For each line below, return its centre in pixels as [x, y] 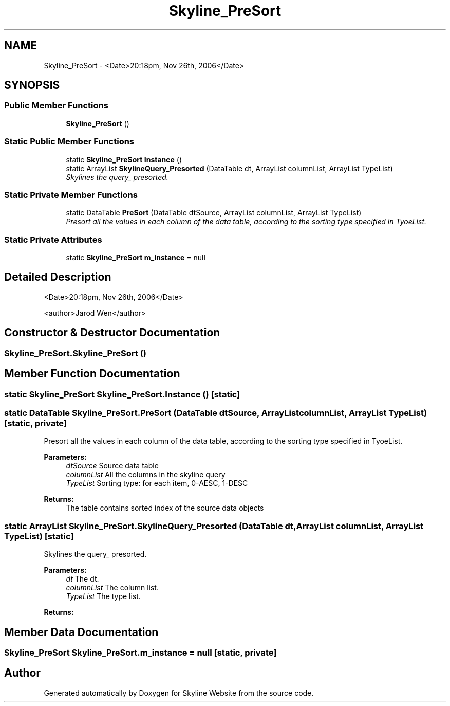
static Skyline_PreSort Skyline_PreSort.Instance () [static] [122, 394]
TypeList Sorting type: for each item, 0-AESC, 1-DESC [157, 483]
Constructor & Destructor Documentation [112, 333]
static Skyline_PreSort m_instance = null [136, 258]
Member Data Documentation [81, 632]
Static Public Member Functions [69, 142]
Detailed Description [58, 277]
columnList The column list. [112, 588]
